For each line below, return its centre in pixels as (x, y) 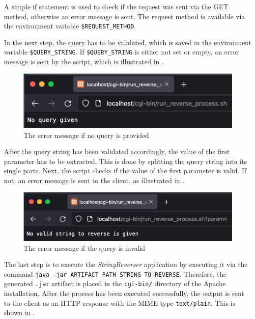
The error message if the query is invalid (85, 248)
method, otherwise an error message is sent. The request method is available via (125, 16)
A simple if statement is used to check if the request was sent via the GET (116, 6)
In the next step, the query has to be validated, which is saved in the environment (128, 42)
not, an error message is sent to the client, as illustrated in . (94, 180)
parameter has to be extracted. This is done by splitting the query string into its (126, 161)
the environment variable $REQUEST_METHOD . (70, 26)
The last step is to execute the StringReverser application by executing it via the (126, 264)
